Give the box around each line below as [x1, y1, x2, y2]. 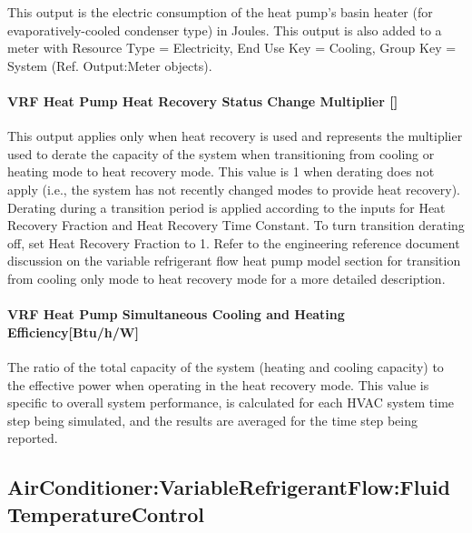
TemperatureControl [7, 499, 205, 528]
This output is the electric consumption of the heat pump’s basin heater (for [7, 3, 433, 21]
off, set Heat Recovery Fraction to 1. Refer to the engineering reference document [7, 233, 460, 252]
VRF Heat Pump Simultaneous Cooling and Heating [7, 305, 345, 324]
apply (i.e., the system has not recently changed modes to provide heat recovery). [7, 179, 460, 198]
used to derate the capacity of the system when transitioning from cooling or [7, 144, 435, 163]
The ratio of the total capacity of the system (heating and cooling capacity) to [7, 357, 444, 376]
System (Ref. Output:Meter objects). [7, 55, 212, 75]
